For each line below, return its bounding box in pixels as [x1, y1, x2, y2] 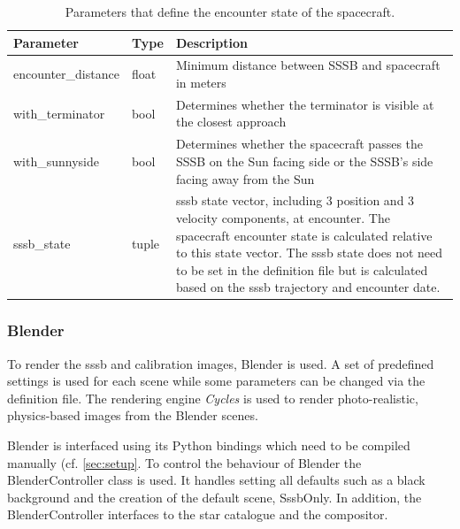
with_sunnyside [13, 151, 100, 170]
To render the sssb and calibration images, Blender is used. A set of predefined [7, 354, 434, 372]
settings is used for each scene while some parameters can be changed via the [7, 372, 425, 390]
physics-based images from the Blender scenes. [7, 406, 258, 425]
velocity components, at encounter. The [175, 208, 390, 226]
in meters [175, 73, 226, 92]
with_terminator [13, 103, 105, 122]
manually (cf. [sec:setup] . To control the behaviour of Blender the [7, 453, 362, 471]
